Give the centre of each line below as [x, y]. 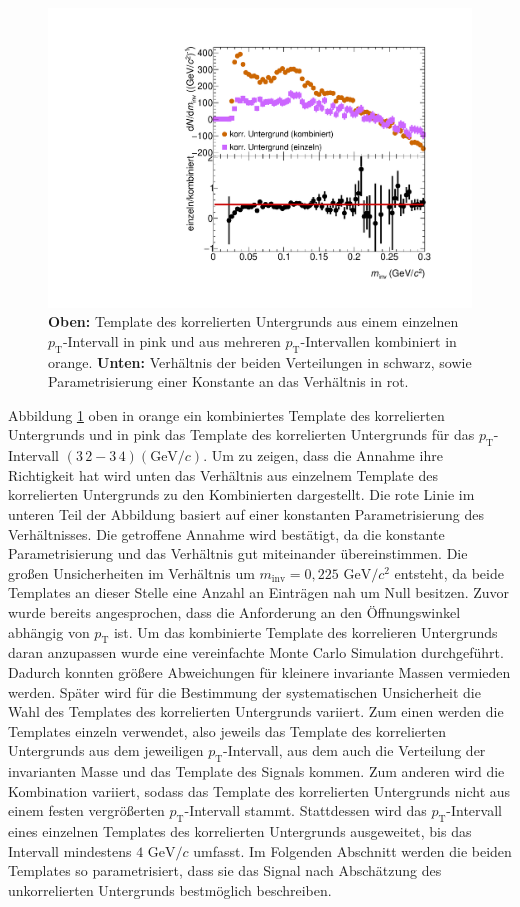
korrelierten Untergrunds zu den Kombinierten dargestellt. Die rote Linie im [241, 494]
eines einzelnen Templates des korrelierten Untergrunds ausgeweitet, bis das [240, 831]
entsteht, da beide [449, 572]
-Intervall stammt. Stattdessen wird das [305, 810]
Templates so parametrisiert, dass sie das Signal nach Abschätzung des [225, 870]
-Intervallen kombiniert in [378, 340]
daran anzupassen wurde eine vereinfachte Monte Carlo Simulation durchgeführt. [256, 652]
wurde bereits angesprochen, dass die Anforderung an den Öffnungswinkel [234, 611]
